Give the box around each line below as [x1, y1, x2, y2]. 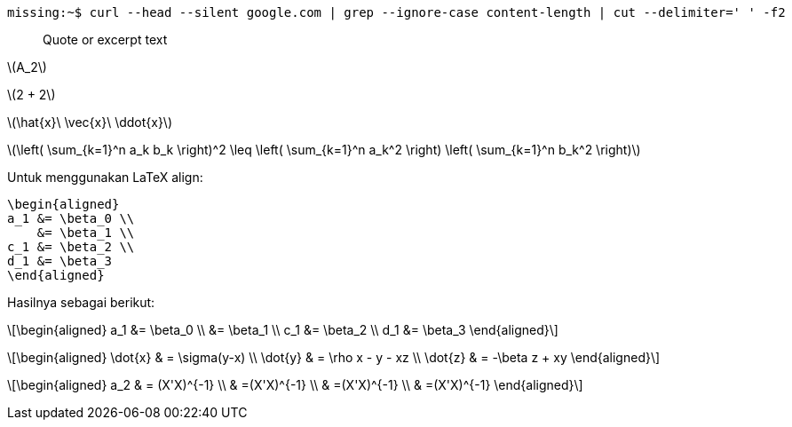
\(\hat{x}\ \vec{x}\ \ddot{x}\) [7, 115, 173, 130]
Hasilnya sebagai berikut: [7, 295, 155, 310]
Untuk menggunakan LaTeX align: [7, 170, 203, 185]
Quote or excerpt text [43, 32, 168, 47]
